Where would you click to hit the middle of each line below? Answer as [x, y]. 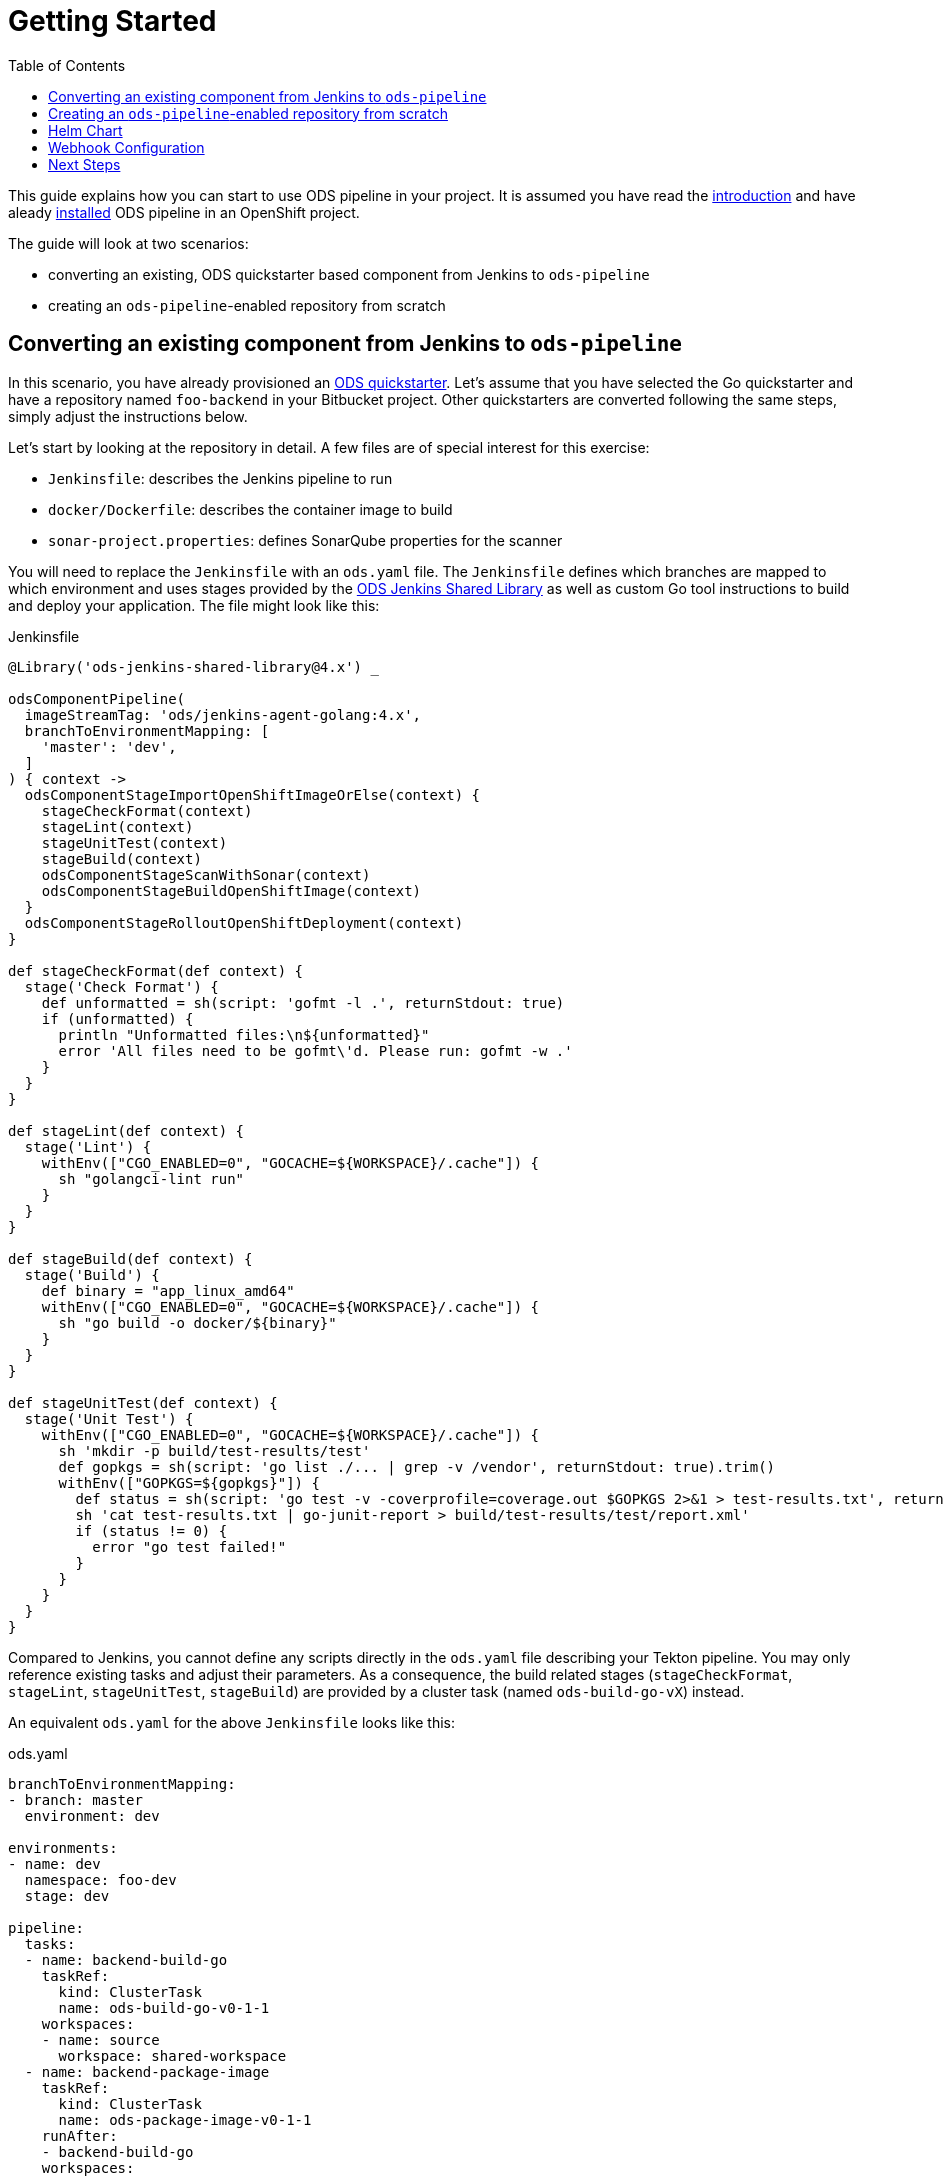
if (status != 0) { [151, 1530]
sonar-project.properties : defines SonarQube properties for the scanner [305, 540]
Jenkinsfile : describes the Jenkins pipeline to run [220, 478]
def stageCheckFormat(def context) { [156, 970]
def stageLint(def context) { [126, 1130]
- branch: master [75, 1799]
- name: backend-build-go [126, 1959]
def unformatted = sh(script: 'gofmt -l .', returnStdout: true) [303, 1002]
